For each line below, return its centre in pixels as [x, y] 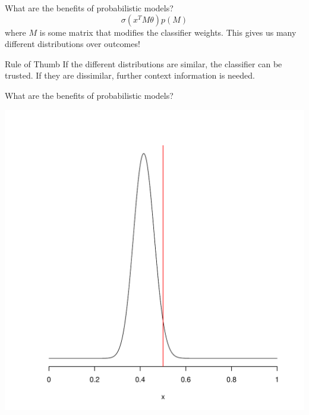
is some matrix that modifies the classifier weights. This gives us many [168, 32]
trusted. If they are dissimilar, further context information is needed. [130, 75]
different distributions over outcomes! [72, 44]
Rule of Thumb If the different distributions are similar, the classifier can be [144, 63]
